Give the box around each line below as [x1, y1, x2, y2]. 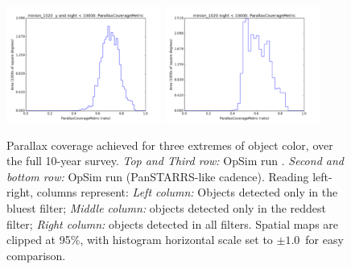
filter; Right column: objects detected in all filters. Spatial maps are [6, 215, 339, 232]
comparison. [6, 246, 66, 263]
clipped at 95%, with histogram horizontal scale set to [6, 231, 273, 248]
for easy [305, 231, 344, 248]
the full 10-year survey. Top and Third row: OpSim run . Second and [6, 152, 344, 169]
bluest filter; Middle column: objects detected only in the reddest [6, 199, 326, 216]
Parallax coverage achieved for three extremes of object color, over [6, 136, 333, 153]
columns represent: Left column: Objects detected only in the [36, 184, 338, 201]
